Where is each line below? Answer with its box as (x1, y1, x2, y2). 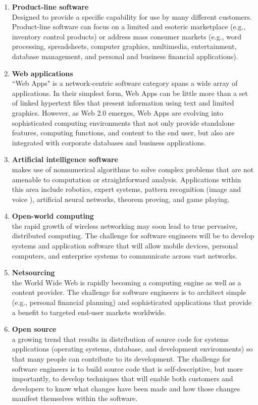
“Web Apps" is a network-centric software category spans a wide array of (12, 78, 238, 88)
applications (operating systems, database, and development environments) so (12, 343, 253, 354)
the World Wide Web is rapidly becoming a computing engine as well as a (12, 277, 241, 287)
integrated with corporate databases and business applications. (12, 137, 206, 147)
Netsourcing (12, 267, 55, 278)
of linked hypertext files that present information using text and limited (12, 97, 234, 108)
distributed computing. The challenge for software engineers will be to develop (12, 230, 254, 241)
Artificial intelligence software (12, 154, 118, 165)
